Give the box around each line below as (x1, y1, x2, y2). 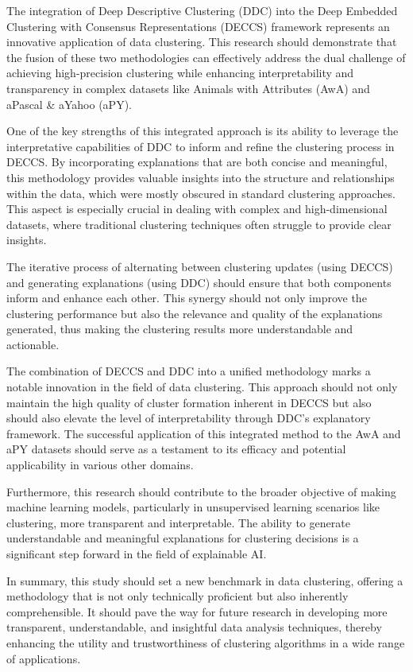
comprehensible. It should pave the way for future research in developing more (6, 603, 388, 620)
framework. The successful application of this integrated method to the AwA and (6, 425, 401, 441)
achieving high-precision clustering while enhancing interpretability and (6, 64, 354, 81)
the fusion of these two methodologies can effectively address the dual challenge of (6, 49, 406, 65)
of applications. (6, 650, 81, 666)
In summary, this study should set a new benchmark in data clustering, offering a (6, 572, 403, 588)
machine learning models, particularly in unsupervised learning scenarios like (6, 499, 380, 515)
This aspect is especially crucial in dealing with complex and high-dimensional (6, 200, 388, 217)
